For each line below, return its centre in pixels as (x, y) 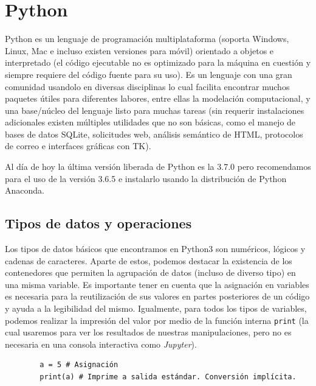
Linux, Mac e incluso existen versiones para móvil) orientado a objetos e (139, 50)
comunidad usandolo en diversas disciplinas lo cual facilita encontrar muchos (147, 86)
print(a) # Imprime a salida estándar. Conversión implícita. (168, 377)
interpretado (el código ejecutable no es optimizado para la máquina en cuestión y (158, 62)
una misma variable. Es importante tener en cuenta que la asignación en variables (157, 284)
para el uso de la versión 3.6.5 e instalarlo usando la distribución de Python (146, 178)
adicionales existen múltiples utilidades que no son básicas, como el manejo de (150, 122)
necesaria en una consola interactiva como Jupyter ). (101, 344)
